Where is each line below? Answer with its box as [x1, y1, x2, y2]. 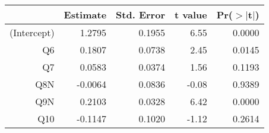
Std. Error [116, 8, 165, 21]
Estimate [64, 8, 107, 21]
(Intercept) [10, 26, 55, 39]
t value [174, 8, 207, 21]
